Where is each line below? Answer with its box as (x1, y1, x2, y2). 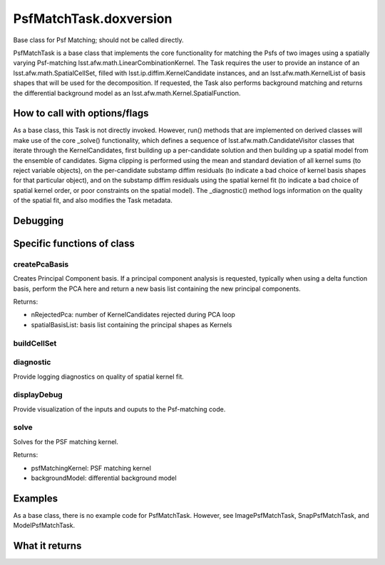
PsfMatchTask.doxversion (13, 11, 173, 26)
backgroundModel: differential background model (31, 474, 178, 482)
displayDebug (13, 390, 63, 400)
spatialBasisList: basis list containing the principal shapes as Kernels (31, 320, 232, 329)
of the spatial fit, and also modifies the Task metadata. (13, 196, 173, 205)
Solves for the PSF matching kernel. (13, 437, 119, 446)
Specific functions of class (13, 237, 135, 249)
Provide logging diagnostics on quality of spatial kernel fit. (13, 372, 185, 381)
